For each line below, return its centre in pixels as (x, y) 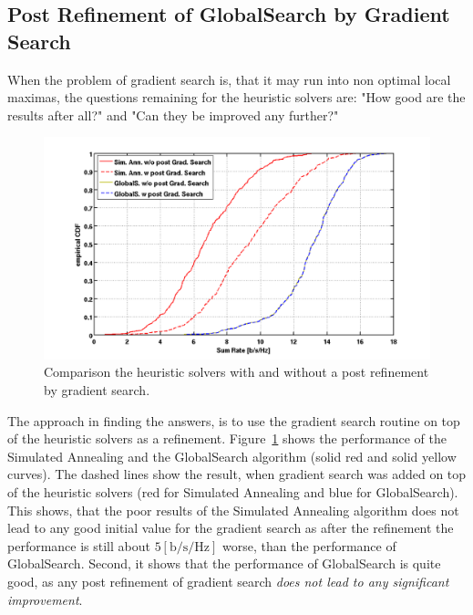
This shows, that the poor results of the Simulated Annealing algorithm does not (233, 510)
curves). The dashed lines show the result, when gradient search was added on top (237, 474)
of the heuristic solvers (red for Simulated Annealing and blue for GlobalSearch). (233, 492)
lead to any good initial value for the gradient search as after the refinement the (231, 528)
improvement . (45, 599)
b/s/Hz (189, 547)
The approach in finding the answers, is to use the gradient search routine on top (234, 420)
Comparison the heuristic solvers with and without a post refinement (236, 372)
